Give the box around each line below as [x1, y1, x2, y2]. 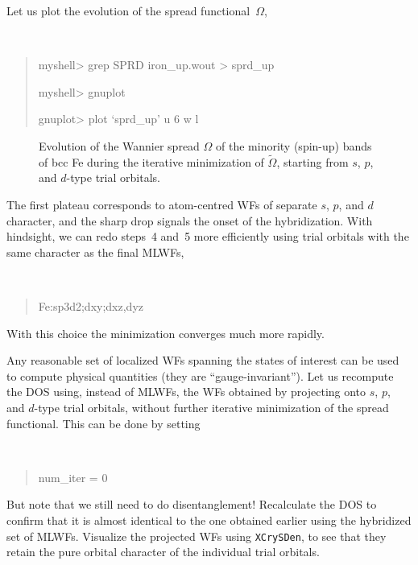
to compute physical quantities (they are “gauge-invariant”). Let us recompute [6, 367, 394, 384]
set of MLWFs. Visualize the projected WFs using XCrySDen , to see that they [6, 527, 387, 544]
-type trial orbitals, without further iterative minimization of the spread [34, 399, 389, 416]
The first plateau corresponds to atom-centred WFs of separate [6, 196, 317, 213]
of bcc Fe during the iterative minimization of [39, 153, 264, 170]
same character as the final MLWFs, [6, 243, 184, 260]
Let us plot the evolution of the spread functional [6, 2, 250, 19]
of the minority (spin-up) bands [216, 138, 372, 155]
